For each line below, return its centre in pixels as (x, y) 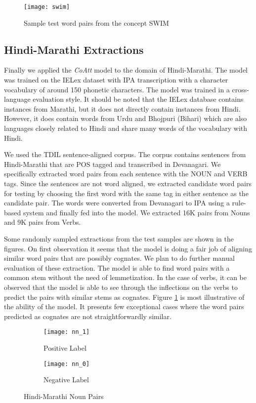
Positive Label (65, 347)
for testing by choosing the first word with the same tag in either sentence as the (126, 193)
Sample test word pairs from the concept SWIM (96, 22)
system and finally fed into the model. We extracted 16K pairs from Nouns (136, 212)
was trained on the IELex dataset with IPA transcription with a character (116, 80)
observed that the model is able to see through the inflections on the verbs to (121, 287)
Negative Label (66, 380)
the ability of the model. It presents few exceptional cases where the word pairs (124, 306)
